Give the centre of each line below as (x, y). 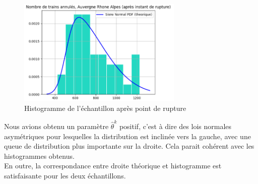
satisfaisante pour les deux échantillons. (65, 175)
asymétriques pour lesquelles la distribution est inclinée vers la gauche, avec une (127, 136)
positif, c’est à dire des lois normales (175, 126)
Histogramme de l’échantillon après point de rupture (105, 108)
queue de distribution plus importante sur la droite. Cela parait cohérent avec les (129, 146)
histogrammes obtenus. (39, 156)
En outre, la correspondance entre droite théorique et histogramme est (113, 166)
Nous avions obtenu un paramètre (56, 126)
